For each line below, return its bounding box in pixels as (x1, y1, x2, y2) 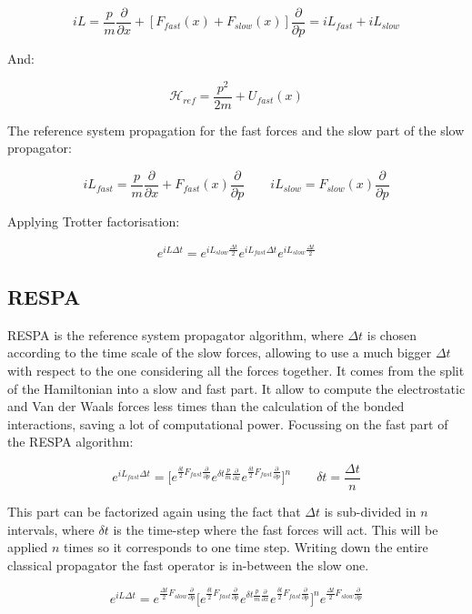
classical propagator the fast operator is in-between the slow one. (7, 555, 369, 574)
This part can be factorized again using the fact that (7, 502, 301, 520)
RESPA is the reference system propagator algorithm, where (7, 325, 344, 344)
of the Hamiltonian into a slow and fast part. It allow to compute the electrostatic (7, 378, 466, 398)
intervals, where (7, 519, 95, 539)
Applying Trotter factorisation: (7, 212, 180, 231)
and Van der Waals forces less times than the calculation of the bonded (7, 397, 405, 416)
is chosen (367, 325, 417, 344)
